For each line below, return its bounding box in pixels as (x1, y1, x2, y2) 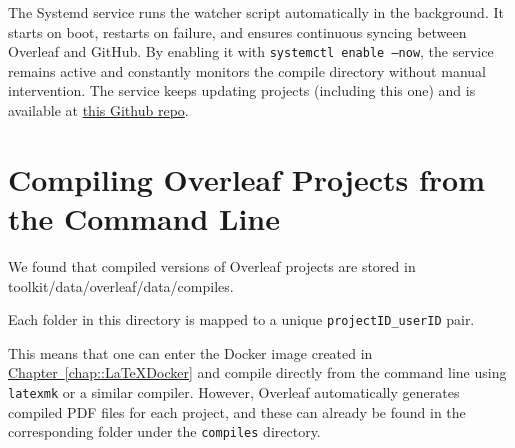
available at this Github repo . (8, 100, 189, 121)
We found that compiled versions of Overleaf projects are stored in (8, 255, 416, 276)
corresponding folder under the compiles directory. (8, 421, 321, 442)
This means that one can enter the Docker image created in (8, 342, 373, 363)
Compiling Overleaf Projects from (8, 158, 485, 199)
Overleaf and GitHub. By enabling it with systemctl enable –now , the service (8, 41, 494, 62)
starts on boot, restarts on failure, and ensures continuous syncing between (8, 21, 467, 42)
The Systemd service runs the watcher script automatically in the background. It (8, 2, 504, 22)
